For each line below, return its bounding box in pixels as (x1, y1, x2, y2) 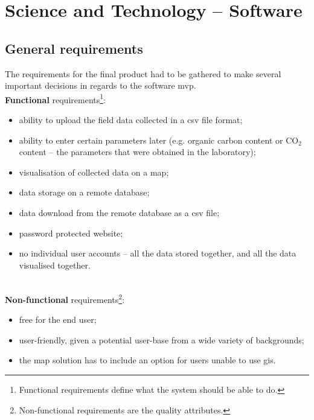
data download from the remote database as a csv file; (19, 206, 220, 218)
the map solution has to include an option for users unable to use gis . (19, 354, 276, 366)
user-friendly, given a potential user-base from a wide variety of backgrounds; (19, 333, 304, 346)
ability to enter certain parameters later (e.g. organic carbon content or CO (19, 133, 299, 146)
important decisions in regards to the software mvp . (5, 79, 196, 92)
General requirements (5, 39, 143, 57)
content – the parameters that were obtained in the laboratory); (19, 145, 256, 158)
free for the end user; (19, 313, 97, 326)
